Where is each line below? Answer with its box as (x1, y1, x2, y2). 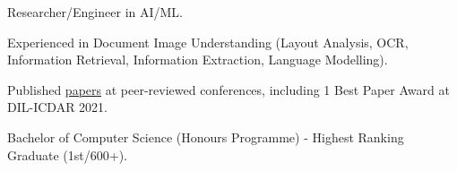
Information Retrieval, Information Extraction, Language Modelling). (7, 50, 388, 69)
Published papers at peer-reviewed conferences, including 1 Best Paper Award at (7, 80, 450, 98)
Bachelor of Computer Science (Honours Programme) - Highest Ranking (7, 127, 404, 146)
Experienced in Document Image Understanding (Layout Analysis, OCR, (7, 32, 409, 51)
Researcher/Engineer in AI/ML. (7, 3, 183, 21)
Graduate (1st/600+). (7, 145, 128, 164)
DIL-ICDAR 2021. (7, 98, 108, 116)
